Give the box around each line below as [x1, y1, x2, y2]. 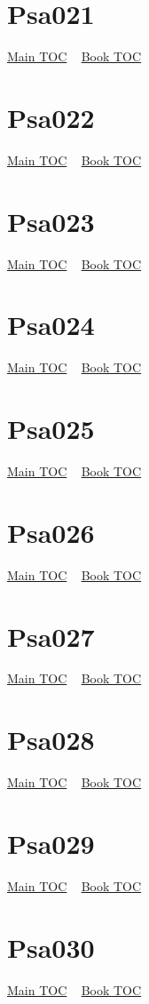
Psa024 [7, 307, 95, 343]
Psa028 [7, 721, 95, 758]
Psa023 [7, 203, 95, 239]
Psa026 [7, 514, 95, 550]
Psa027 [7, 618, 95, 654]
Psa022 [7, 99, 95, 135]
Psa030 [7, 928, 95, 965]
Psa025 [7, 410, 95, 447]
